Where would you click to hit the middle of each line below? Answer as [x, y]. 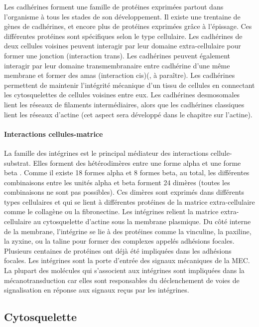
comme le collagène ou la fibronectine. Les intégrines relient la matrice [111, 211]
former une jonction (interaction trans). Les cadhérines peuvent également [117, 55]
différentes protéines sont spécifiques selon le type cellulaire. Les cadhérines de [123, 36]
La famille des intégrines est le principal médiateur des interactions [106, 153]
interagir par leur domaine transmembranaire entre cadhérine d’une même [117, 65]
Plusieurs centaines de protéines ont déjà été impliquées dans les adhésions [118, 250]
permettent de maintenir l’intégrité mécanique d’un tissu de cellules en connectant [129, 85]
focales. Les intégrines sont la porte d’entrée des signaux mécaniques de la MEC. [127, 260]
